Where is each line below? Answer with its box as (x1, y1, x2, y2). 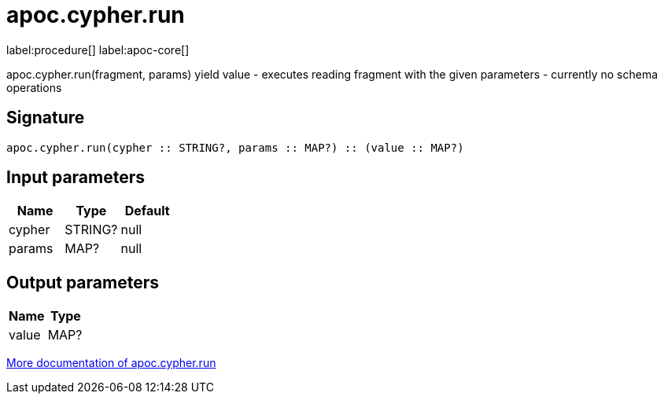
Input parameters (6, 167, 146, 188)
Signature (6, 108, 85, 128)
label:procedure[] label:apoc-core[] (6, 42, 190, 57)
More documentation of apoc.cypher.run (6, 356, 216, 370)
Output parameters (6, 272, 159, 292)
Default (124, 203, 170, 219)
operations (6, 80, 62, 94)
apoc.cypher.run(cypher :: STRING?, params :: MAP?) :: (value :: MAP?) (6, 141, 464, 154)
